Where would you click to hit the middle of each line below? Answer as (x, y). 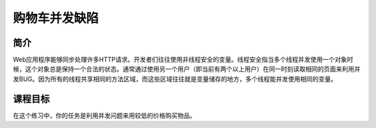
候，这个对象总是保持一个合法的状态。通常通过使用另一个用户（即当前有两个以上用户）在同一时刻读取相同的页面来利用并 (187, 69)
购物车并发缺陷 (56, 18)
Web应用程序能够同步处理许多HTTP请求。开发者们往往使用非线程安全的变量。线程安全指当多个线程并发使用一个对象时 (183, 60)
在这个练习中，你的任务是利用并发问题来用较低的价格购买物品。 (104, 115)
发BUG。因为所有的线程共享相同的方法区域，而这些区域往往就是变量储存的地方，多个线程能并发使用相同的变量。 (175, 79)
